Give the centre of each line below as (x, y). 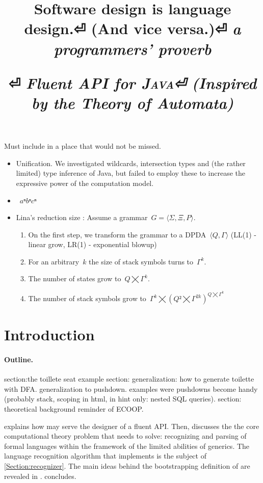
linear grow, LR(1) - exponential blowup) (93, 244)
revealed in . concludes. (40, 476)
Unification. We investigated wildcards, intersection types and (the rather (131, 163)
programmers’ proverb (133, 48)
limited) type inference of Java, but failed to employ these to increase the (130, 173)
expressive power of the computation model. (85, 183)
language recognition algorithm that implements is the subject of (105, 456)
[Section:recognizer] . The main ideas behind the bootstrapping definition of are (127, 466)
